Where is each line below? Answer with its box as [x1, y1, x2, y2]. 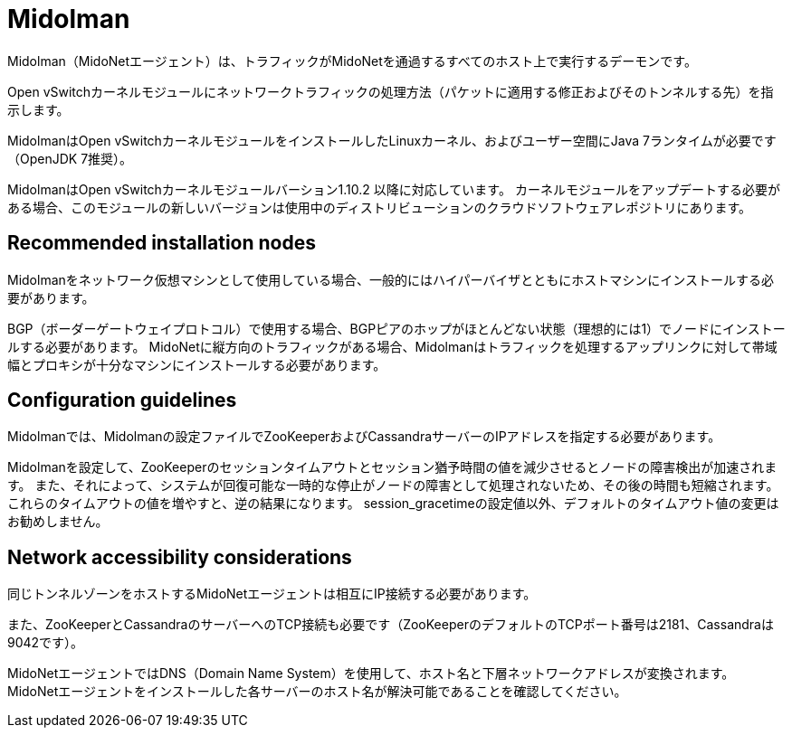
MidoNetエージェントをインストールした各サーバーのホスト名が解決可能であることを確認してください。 [7, 683, 627, 700]
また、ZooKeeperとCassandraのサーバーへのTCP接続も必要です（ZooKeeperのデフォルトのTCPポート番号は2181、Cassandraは [7, 617, 774, 633]
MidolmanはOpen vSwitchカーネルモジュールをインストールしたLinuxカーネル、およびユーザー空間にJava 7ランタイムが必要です [7, 132, 777, 148]
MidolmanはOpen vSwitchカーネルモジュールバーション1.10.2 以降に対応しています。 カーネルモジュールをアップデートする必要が [7, 181, 780, 197]
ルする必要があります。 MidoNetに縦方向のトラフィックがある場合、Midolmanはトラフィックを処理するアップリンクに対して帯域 [7, 338, 778, 354]
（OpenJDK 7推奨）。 [7, 150, 133, 166]
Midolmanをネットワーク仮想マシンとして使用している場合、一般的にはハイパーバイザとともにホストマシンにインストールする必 [7, 271, 774, 287]
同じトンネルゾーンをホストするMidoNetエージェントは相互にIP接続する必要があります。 [7, 586, 537, 602]
